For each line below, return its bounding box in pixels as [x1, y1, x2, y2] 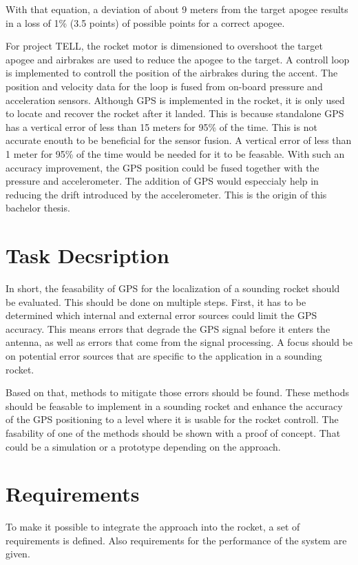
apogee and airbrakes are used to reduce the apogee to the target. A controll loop [6, 52, 350, 66]
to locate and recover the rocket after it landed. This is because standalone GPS [6, 106, 344, 121]
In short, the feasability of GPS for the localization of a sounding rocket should [6, 281, 340, 296]
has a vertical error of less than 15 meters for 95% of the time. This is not [6, 119, 317, 134]
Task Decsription [6, 241, 169, 269]
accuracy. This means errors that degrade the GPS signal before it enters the [6, 321, 330, 336]
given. [6, 546, 30, 561]
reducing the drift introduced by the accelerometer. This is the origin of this [6, 187, 327, 201]
